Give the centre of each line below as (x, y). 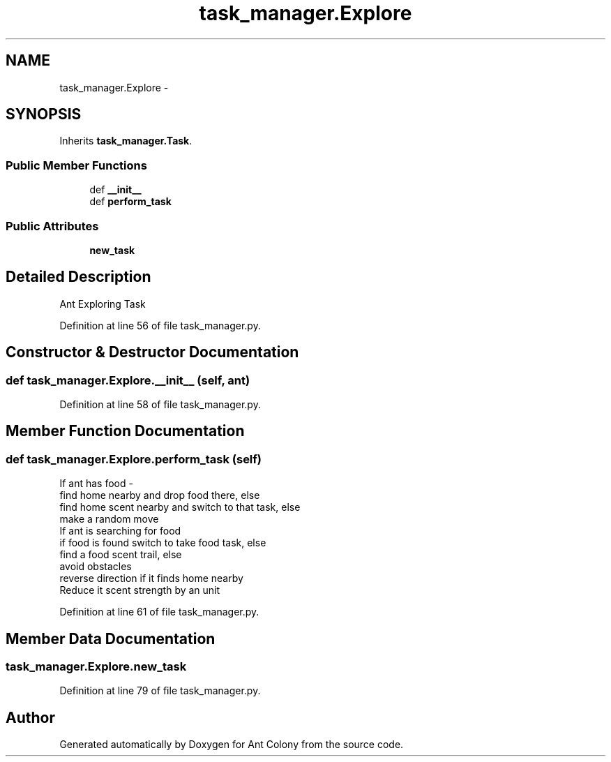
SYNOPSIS (44, 114)
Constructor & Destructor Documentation (152, 352)
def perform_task (130, 202)
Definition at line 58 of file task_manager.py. (160, 404)
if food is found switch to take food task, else (163, 543)
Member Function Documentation (125, 431)
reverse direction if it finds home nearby (151, 578)
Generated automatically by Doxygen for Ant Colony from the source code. (232, 745)
